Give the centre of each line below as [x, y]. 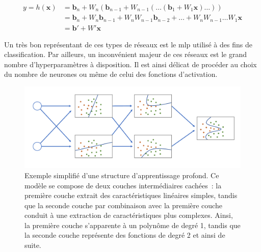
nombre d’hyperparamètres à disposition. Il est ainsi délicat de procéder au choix [130, 64]
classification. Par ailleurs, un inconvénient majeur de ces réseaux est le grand [126, 54]
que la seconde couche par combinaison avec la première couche [123, 205]
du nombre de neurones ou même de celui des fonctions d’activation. [111, 74]
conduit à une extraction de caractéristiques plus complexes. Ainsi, [129, 215]
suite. [33, 245]
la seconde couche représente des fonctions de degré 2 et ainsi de [125, 235]
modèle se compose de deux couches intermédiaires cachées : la [123, 185]
